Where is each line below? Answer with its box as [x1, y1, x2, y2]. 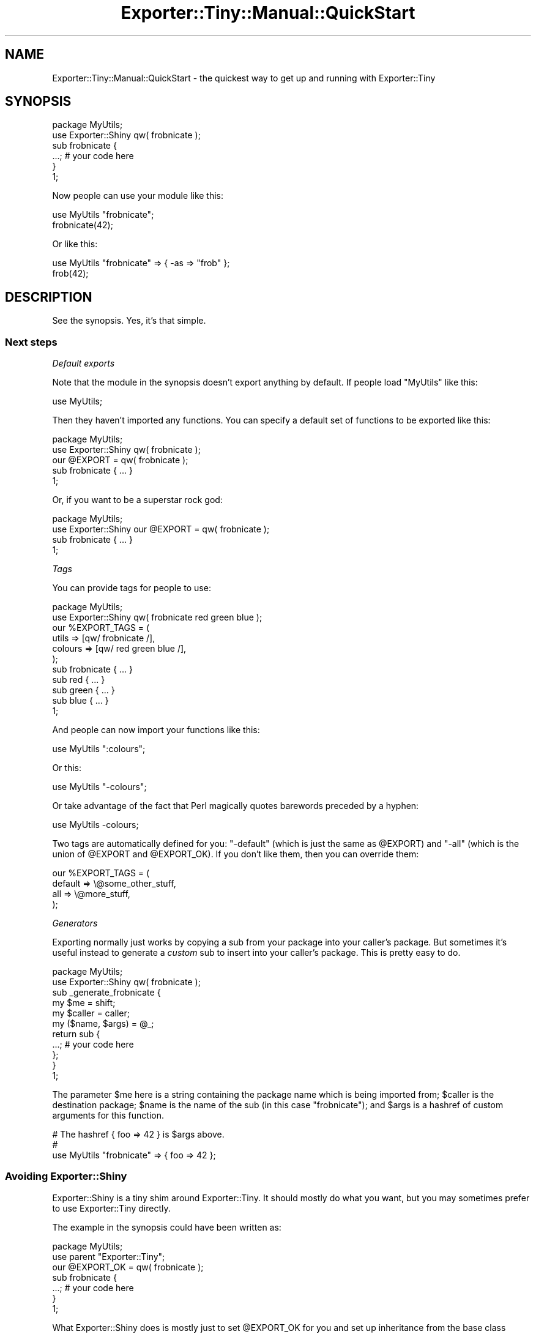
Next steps [5, 335, 58, 348]
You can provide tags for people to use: [52, 583, 211, 594]
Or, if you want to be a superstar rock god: [52, 494, 223, 505]
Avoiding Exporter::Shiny [5, 1170, 127, 1183]
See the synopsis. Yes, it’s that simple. [52, 315, 206, 326]
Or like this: [52, 239, 98, 250]
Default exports [52, 358, 115, 369]
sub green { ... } [52, 685, 115, 696]
